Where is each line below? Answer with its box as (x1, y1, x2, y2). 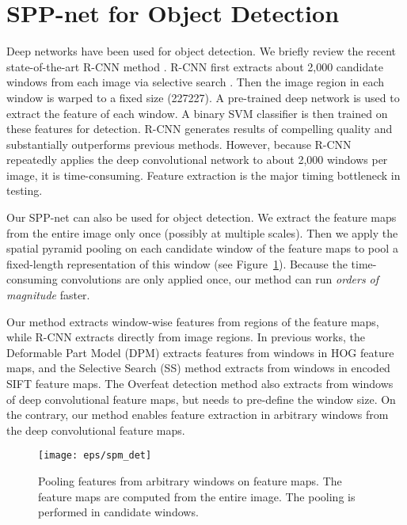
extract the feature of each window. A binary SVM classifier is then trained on (6, 105, 388, 121)
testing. (6, 182, 43, 199)
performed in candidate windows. (38, 504, 199, 520)
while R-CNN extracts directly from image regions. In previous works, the (6, 329, 365, 345)
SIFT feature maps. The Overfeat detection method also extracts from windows (6, 375, 394, 391)
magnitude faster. (6, 287, 90, 303)
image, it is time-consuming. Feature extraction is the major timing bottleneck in (6, 166, 401, 183)
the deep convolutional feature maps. (6, 421, 185, 438)
